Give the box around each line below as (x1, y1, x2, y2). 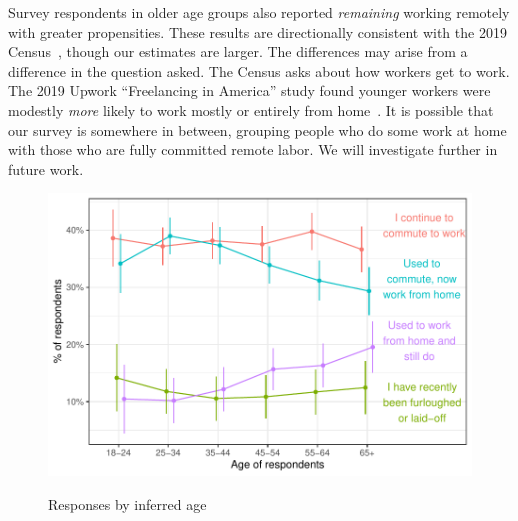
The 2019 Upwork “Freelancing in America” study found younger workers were (8, 80, 491, 101)
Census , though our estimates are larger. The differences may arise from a (8, 41, 468, 62)
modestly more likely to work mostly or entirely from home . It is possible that (8, 99, 494, 120)
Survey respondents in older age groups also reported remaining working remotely (8, 2, 510, 22)
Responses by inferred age (48, 493, 207, 514)
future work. (8, 158, 84, 179)
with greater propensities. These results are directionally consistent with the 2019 (8, 21, 507, 42)
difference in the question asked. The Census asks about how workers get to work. (8, 60, 510, 81)
